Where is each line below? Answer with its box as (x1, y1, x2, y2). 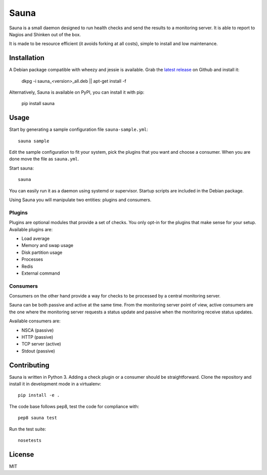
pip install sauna (21, 101, 55, 107)
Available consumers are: (9, 318, 61, 324)
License (9, 450, 34, 459)
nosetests (18, 438, 42, 443)
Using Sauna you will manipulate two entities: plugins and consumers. (9, 197, 152, 203)
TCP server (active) (21, 341, 61, 347)
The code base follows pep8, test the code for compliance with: (9, 403, 139, 409)
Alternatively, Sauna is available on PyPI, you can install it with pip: (9, 89, 144, 95)
